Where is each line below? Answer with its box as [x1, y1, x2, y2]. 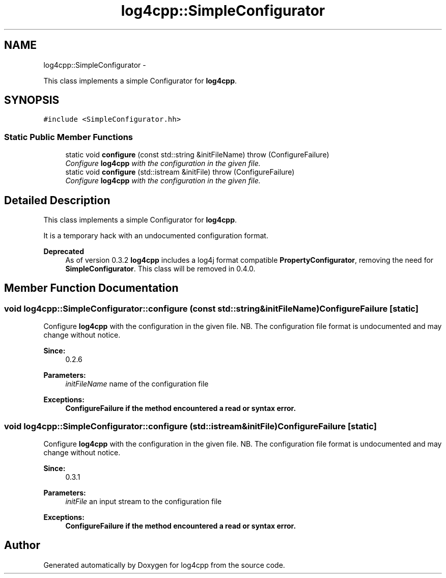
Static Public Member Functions [4, 131, 133, 142]
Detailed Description [4, 194, 110, 207]
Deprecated [43, 247, 85, 256]
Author [4, 539, 40, 552]
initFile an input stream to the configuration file [65, 497, 222, 506]
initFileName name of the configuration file [65, 379, 209, 389]
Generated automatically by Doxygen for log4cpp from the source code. [43, 560, 285, 569]
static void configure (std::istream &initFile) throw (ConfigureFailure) [65, 168, 295, 177]
